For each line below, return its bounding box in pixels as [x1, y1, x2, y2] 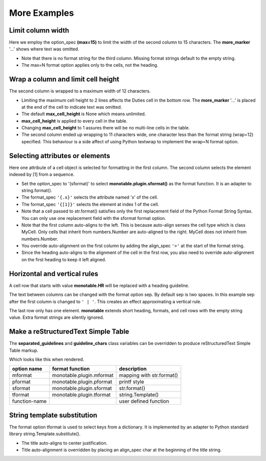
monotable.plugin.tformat [52, 391, 111, 398]
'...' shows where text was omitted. [9, 46, 79, 52]
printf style [119, 378, 144, 385]
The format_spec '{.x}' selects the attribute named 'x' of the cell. [21, 194, 159, 200]
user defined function [119, 398, 169, 405]
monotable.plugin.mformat [52, 372, 114, 379]
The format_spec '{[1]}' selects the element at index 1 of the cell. [21, 201, 160, 207]
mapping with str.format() [119, 372, 178, 379]
